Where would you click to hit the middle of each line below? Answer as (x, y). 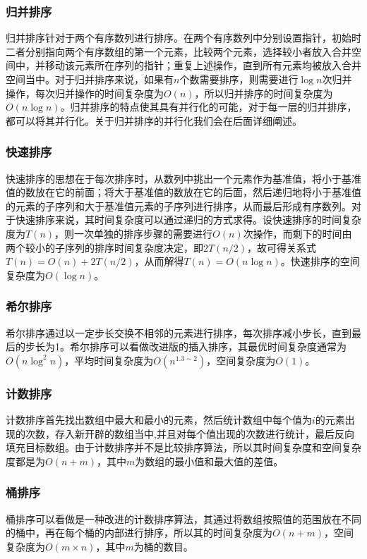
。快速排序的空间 (320, 261)
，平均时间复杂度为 (109, 360)
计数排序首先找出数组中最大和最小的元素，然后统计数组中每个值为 (159, 419)
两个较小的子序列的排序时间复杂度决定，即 (104, 247)
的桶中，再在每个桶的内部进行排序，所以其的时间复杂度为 (139, 533)
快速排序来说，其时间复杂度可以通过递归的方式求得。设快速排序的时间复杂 (188, 220)
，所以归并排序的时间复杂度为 (264, 93)
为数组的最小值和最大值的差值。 (209, 461)
